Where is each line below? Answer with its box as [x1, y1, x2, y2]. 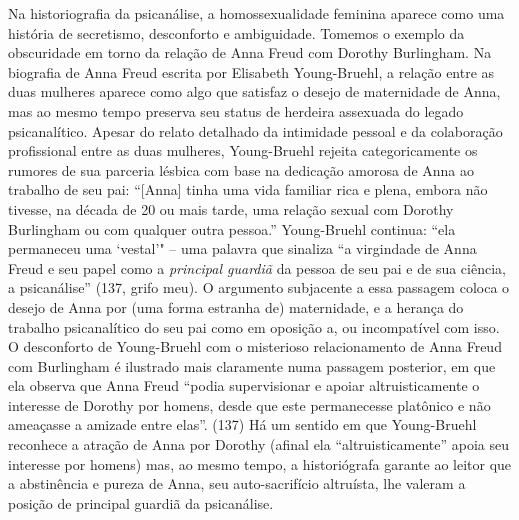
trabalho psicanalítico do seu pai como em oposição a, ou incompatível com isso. [8, 316, 500, 337]
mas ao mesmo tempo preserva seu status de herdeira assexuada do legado [8, 100, 464, 121]
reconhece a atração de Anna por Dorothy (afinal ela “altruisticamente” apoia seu [8, 434, 510, 455]
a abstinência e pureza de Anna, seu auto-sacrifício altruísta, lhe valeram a [8, 473, 466, 494]
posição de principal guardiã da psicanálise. [8, 492, 274, 513]
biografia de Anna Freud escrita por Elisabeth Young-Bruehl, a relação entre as [8, 61, 495, 82]
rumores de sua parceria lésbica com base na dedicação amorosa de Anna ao [8, 159, 475, 180]
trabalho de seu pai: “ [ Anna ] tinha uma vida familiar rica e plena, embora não [8, 179, 488, 200]
